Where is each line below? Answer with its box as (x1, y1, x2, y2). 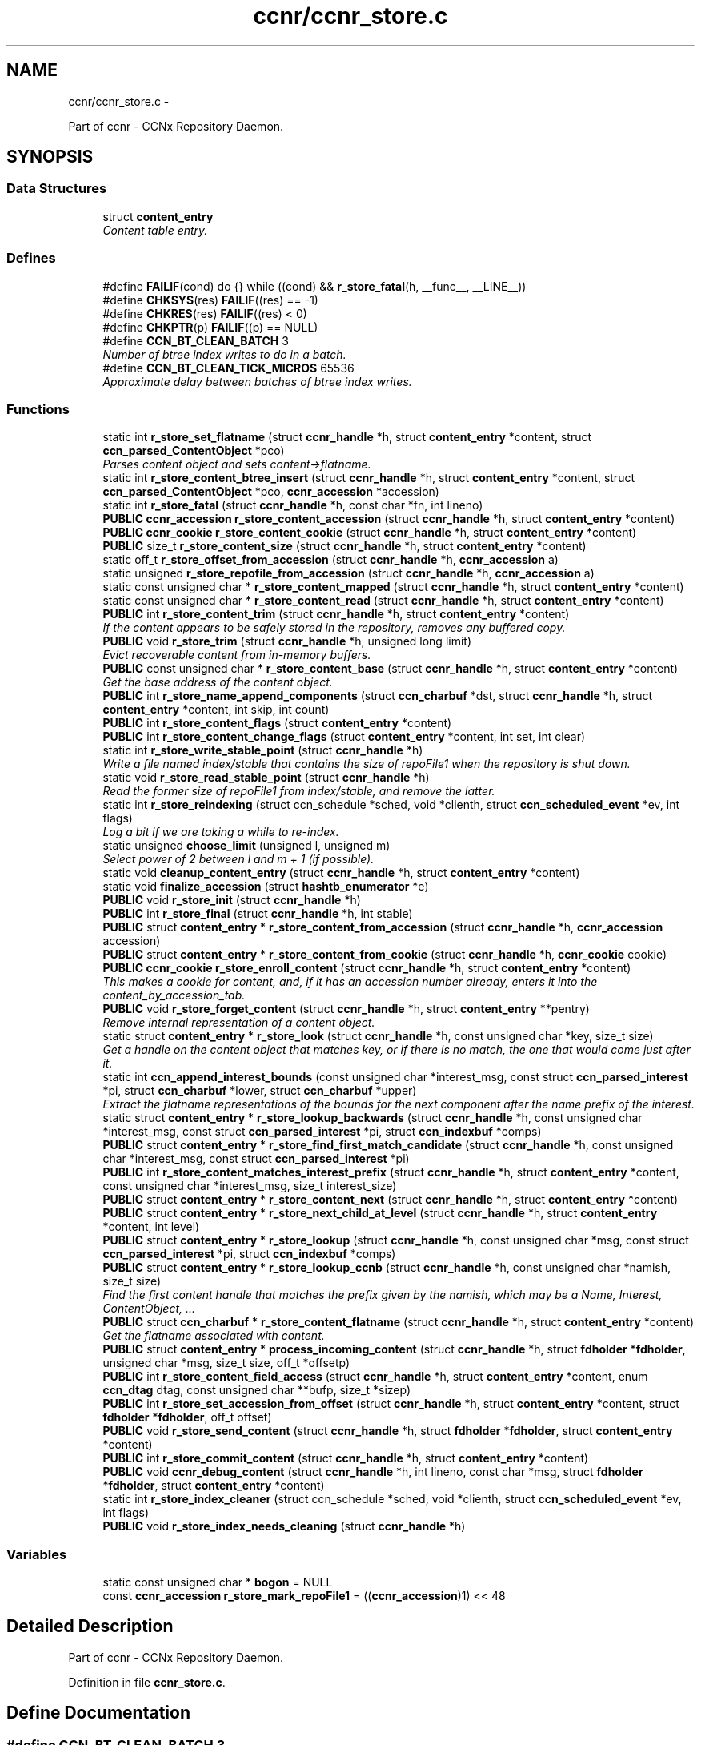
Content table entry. (102, 223, 208, 237)
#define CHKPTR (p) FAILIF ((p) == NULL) (102, 320, 318, 334)
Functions (6, 400, 70, 417)
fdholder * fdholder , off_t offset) (102, 1410, 272, 1425)
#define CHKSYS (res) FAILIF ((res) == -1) (102, 292, 318, 307)
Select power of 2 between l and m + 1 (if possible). (102, 852, 375, 866)
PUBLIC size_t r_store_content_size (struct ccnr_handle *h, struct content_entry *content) (102, 539, 587, 553)
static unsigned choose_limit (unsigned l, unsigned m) (102, 838, 391, 853)
